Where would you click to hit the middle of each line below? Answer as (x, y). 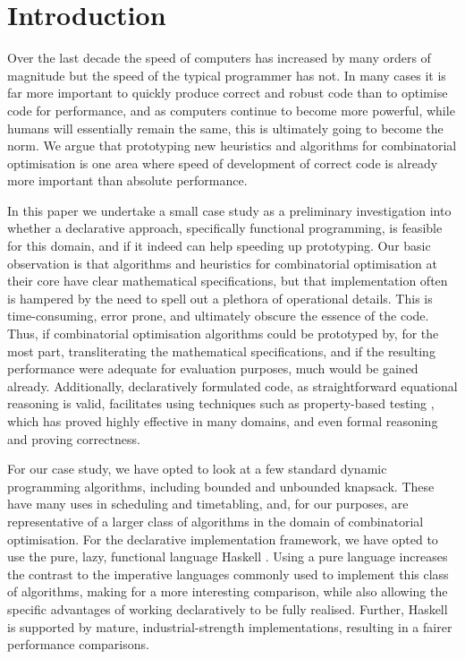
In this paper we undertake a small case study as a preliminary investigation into (229, 210)
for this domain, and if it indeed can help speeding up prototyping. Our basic (219, 246)
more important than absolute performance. (127, 180)
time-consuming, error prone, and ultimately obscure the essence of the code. (218, 316)
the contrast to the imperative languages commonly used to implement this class (228, 573)
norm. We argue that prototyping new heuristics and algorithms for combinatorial (232, 145)
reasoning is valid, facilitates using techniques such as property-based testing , (221, 403)
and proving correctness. (74, 438)
